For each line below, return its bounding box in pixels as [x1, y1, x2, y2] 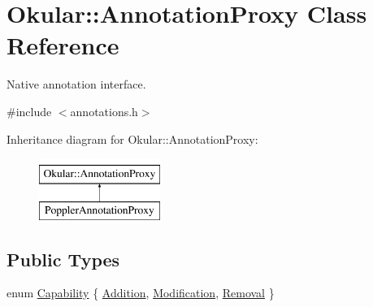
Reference [7, 28, 119, 62]
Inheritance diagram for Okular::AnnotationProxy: [7, 130, 258, 147]
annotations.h [70, 102, 138, 119]
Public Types [7, 246, 120, 271]
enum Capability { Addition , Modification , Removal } [7, 284, 275, 301]
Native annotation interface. [7, 76, 146, 93]
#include [7, 102, 52, 119]
